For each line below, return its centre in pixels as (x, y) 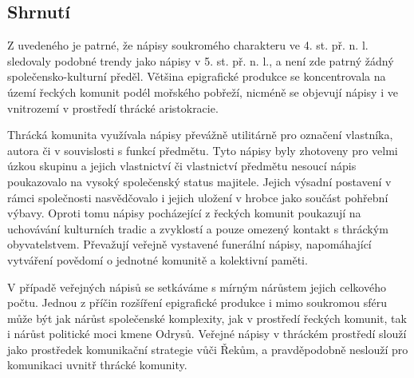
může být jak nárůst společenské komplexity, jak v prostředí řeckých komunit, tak (207, 318)
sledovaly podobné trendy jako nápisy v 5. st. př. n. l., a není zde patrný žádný (201, 60)
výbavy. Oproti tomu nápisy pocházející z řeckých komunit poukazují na (184, 213)
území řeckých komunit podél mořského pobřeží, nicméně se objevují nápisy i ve (203, 92)
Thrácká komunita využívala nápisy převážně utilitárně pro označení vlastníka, (200, 135)
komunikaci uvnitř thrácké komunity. (97, 365)
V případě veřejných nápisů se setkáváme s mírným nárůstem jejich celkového (197, 286)
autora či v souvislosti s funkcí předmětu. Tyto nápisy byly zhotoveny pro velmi (203, 150)
